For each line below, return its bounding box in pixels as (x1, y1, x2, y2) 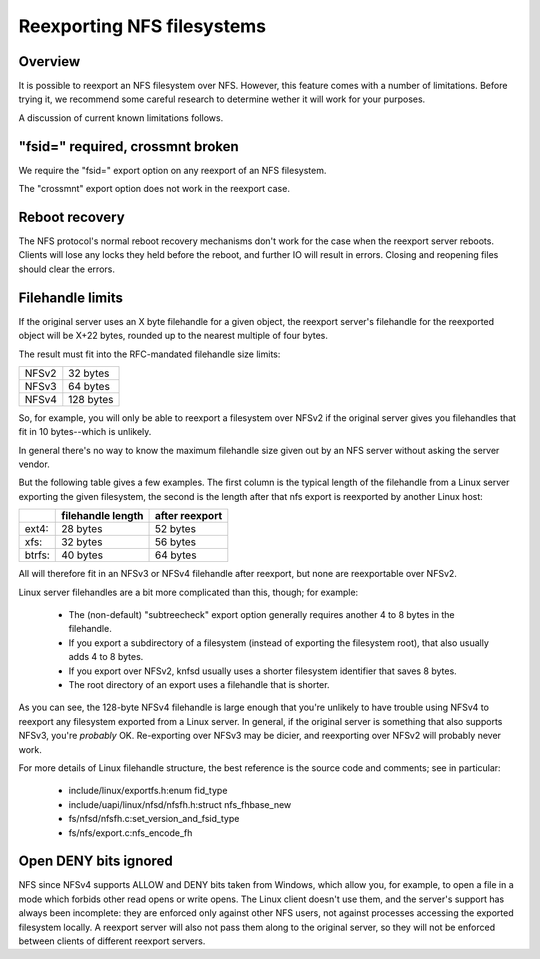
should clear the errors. (18, 263, 115, 275)
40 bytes (61, 548, 104, 562)
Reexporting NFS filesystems (18, 15, 267, 37)
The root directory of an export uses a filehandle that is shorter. (68, 678, 330, 690)
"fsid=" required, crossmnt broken (18, 138, 239, 155)
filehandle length (61, 509, 144, 523)
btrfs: (24, 548, 50, 562)
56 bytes (155, 535, 197, 549)
